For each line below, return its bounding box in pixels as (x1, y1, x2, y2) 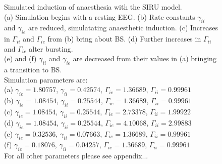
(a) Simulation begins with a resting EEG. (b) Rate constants (4, 11, 195, 22)
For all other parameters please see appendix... (4, 150, 148, 161)
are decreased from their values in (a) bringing (73, 53, 216, 64)
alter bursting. (29, 43, 73, 54)
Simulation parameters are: (4, 74, 88, 85)
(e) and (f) (4, 53, 37, 64)
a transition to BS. (4, 64, 62, 75)
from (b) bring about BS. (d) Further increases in (47, 33, 201, 44)
